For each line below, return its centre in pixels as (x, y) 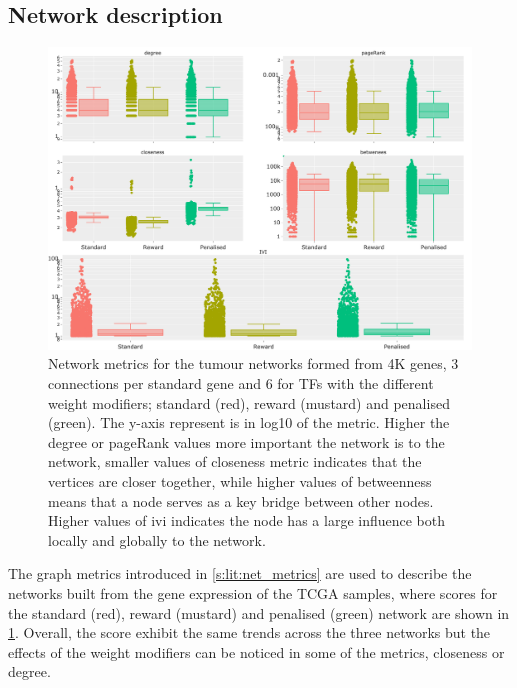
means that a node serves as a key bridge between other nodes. (241, 500)
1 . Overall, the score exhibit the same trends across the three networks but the (249, 632)
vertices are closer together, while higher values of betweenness (240, 481)
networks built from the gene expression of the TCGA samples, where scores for (253, 593)
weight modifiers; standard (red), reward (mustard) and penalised (249, 402)
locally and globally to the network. (157, 539)
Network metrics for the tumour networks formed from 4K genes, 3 (253, 363)
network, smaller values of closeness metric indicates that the (235, 461)
